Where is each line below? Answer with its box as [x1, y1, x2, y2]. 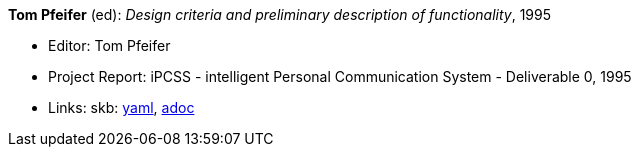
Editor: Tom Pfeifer [48, 37, 171, 54]
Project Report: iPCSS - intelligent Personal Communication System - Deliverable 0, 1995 [48, 68, 632, 85]
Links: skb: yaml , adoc [48, 99, 195, 116]
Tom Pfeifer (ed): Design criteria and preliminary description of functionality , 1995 [8, 6, 552, 23]
